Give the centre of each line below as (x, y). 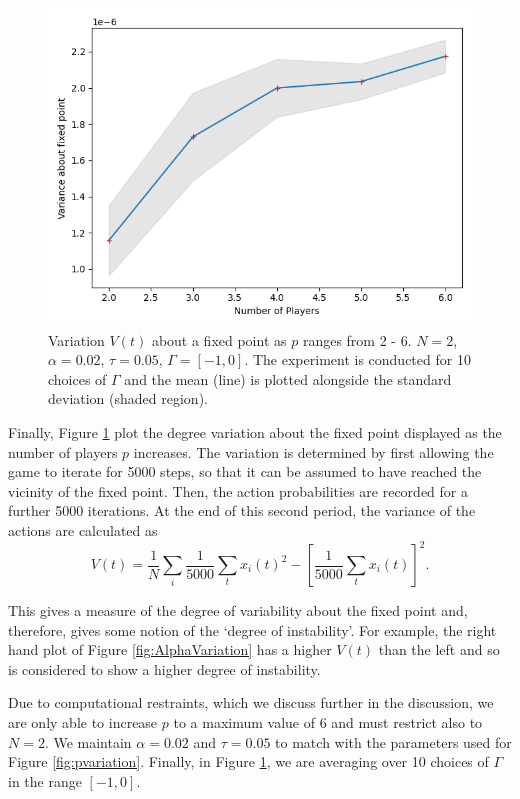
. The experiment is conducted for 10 (357, 359)
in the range (45, 780)
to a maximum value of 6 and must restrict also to (328, 722)
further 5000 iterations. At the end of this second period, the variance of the (242, 510)
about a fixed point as (219, 339)
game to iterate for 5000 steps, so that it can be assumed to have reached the (245, 471)
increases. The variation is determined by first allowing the (313, 451)
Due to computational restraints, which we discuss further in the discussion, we (251, 702)
